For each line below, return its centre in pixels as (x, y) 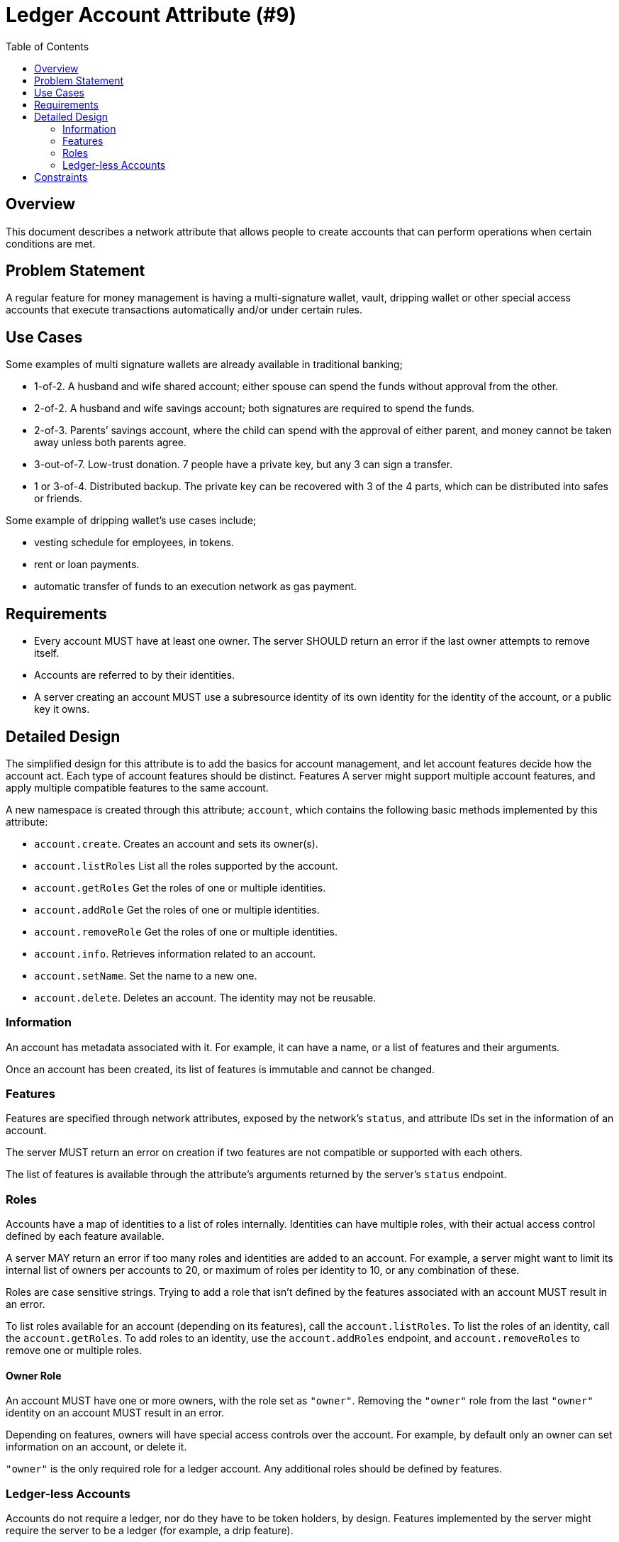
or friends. (58, 499)
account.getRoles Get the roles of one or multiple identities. (180, 887)
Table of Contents (48, 46)
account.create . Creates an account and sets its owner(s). (176, 843)
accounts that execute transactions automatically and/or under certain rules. (184, 310)
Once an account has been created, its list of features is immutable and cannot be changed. (221, 1069)
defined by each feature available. (85, 1236)
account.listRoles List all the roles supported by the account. (186, 865)
